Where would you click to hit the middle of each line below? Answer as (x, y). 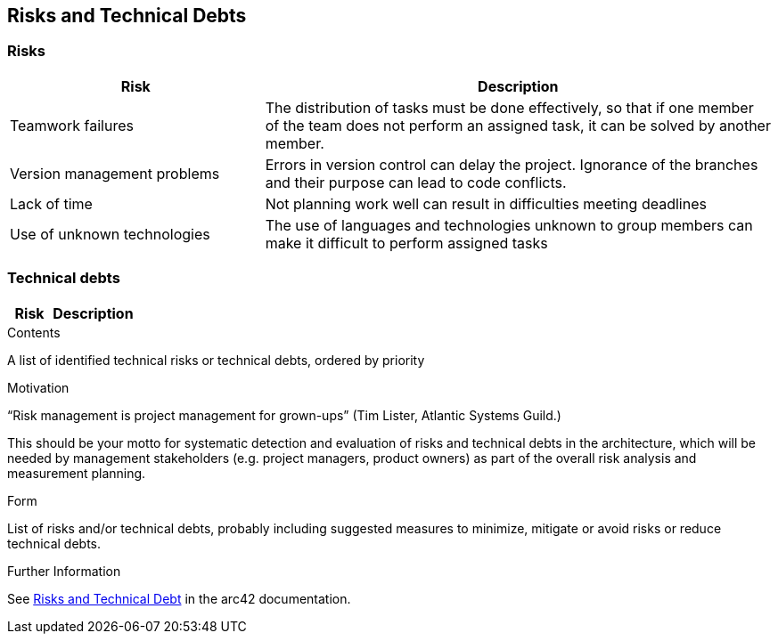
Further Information (64, 571)
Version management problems (115, 173)
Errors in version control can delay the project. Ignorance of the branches (512, 164)
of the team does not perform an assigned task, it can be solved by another (518, 125)
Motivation (38, 387)
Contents (34, 332)
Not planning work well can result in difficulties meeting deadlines (486, 203)
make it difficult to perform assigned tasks (406, 243)
